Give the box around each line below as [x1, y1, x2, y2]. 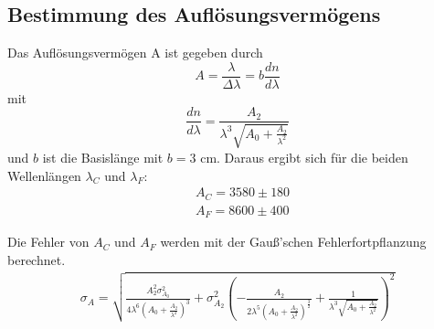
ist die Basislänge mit [42, 147, 164, 166]
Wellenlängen [7, 165, 81, 185]
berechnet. [7, 249, 66, 269]
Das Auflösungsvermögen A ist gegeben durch [7, 43, 263, 62]
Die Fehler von [7, 232, 90, 251]
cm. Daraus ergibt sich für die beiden [200, 147, 408, 166]
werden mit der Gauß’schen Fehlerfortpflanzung [160, 232, 427, 251]
